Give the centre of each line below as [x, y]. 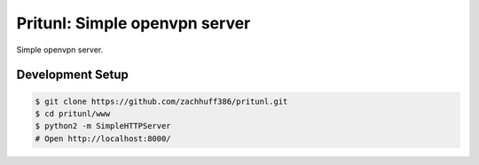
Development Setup [72, 75]
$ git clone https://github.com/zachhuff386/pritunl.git [161, 101]
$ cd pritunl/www [73, 114]
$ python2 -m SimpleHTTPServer [103, 126]
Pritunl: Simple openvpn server [133, 23]
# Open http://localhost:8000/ [103, 138]
